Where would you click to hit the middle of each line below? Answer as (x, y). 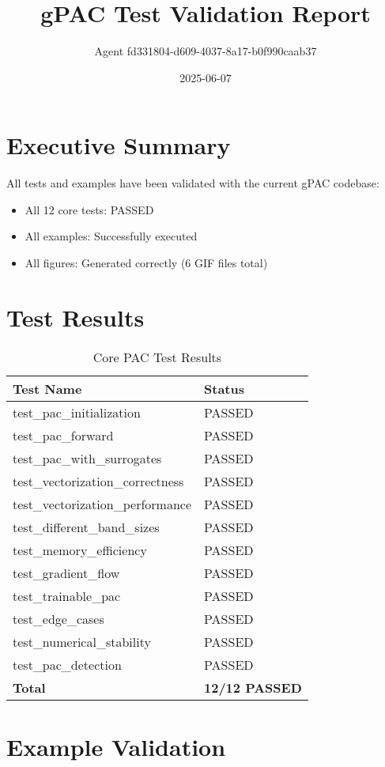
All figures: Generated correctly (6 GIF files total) (146, 263)
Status (224, 388)
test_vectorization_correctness (98, 481)
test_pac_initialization (77, 412)
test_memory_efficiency (80, 550)
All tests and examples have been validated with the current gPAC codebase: (193, 183)
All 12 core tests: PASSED (89, 209)
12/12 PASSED (253, 687)
